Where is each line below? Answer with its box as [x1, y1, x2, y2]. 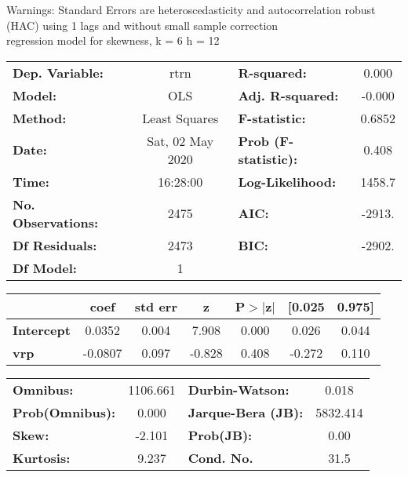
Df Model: [13, 258, 77, 277]
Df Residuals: [13, 235, 97, 254]
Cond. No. [188, 448, 253, 467]
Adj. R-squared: [238, 86, 339, 104]
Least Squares [142, 108, 219, 127]
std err [134, 297, 177, 315]
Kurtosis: [13, 448, 71, 467]
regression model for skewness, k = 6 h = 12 [6, 32, 220, 49]
